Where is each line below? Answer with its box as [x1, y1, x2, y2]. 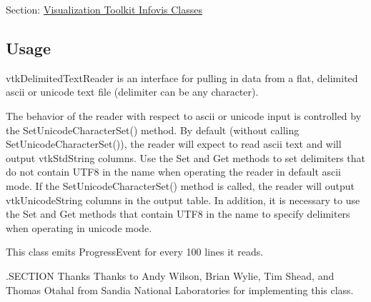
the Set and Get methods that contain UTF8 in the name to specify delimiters [6, 206, 350, 221]
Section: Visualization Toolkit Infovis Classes [6, 2, 202, 16]
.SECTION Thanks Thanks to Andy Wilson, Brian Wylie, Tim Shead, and [6, 268, 335, 283]
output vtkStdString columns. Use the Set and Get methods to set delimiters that [6, 150, 366, 165]
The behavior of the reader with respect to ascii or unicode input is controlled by [6, 108, 362, 123]
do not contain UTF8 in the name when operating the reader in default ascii [6, 164, 342, 179]
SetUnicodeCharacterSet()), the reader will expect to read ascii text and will [6, 136, 342, 151]
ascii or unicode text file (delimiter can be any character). [6, 84, 259, 99]
